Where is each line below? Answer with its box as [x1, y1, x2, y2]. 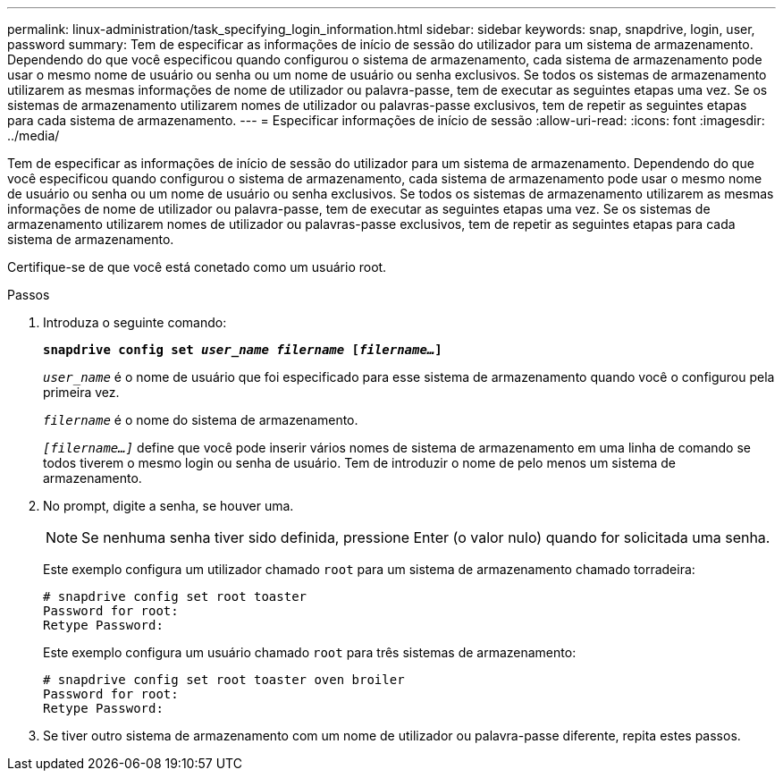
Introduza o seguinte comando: [43, 315, 227, 330]
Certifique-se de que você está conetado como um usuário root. [7, 259, 387, 275]
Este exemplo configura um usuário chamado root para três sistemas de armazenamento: [43, 645, 577, 660]
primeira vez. [43, 385, 120, 400]
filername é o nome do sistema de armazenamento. [43, 412, 358, 427]
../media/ [7, 128, 60, 143]
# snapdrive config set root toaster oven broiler [43, 672, 405, 687]
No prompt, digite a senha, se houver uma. [43, 498, 294, 513]
